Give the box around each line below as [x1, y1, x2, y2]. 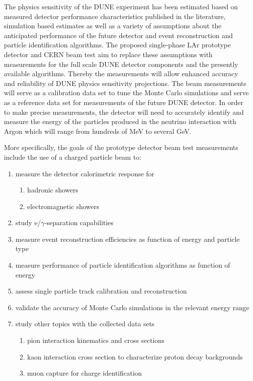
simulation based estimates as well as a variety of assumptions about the [4, 21, 222, 31]
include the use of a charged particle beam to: [4, 151, 141, 162]
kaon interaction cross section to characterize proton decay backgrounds [27, 351, 243, 361]
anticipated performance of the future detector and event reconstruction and [4, 30, 233, 40]
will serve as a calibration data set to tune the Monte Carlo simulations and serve [4, 87, 249, 98]
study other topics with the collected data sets [15, 318, 155, 329]
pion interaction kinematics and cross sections [27, 335, 165, 345]
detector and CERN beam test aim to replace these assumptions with [4, 49, 213, 59]
